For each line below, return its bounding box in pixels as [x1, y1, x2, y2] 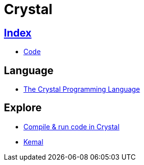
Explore [4, 102, 42, 114]
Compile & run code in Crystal [23, 122, 120, 131]
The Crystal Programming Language [23, 85, 140, 94]
